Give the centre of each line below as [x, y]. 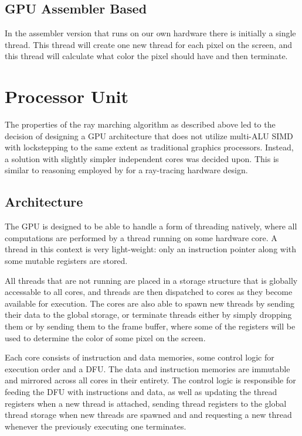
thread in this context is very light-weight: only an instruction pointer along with [151, 249]
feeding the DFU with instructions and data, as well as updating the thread [141, 392]
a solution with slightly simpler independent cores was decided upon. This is [142, 158]
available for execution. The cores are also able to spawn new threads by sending [150, 303]
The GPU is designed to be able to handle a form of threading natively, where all [151, 226]
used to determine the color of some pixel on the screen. [105, 337]
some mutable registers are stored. [66, 261]
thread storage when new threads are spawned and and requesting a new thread [148, 415]
